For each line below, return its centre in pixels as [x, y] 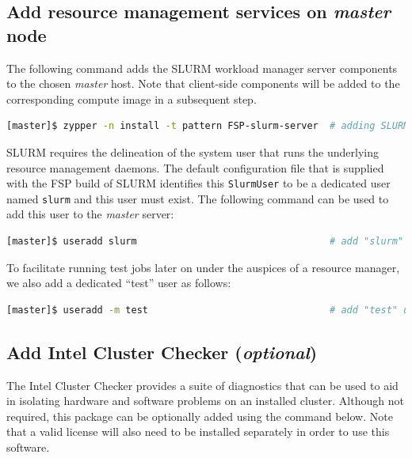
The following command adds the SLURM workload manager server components [202, 68]
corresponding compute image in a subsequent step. [132, 98]
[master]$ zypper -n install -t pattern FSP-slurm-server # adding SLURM [208, 126]
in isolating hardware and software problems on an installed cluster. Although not [205, 401]
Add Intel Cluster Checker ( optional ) [162, 352]
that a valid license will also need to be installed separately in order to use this [198, 432]
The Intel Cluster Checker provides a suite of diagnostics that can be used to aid [202, 385]
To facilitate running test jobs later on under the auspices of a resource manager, [203, 267]
